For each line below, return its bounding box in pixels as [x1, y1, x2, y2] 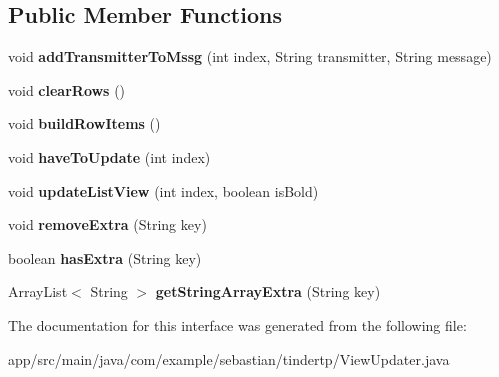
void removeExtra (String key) [8, 214, 207, 235]
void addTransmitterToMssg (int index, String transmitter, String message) [8, 46, 492, 67]
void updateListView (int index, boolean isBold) [8, 180, 319, 201]
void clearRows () [8, 79, 126, 100]
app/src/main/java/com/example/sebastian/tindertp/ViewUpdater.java [8, 348, 450, 369]
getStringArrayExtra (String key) [155, 281, 381, 302]
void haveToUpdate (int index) [8, 146, 211, 167]
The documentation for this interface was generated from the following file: [8, 314, 467, 335]
